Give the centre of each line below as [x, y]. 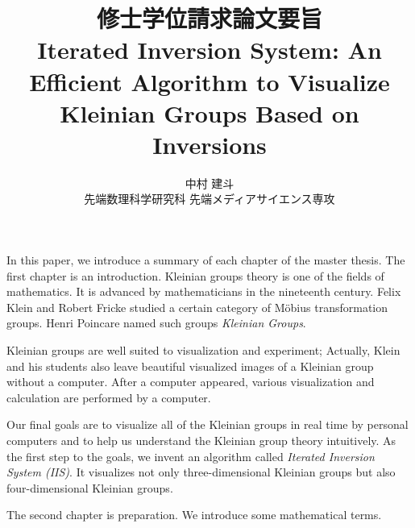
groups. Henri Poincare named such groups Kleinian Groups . [156, 323]
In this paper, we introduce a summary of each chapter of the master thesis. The [206, 260]
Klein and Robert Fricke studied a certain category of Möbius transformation [197, 307]
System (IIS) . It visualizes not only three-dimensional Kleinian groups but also [201, 472]
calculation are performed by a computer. [109, 397]
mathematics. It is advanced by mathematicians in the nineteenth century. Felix [204, 291]
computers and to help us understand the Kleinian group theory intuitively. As [201, 440]
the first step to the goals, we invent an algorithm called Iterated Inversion [191, 456]
